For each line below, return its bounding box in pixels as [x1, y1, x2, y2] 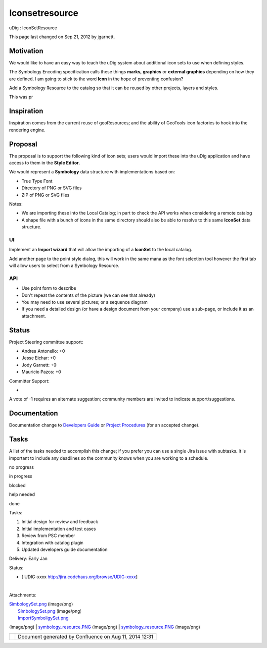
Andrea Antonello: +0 [21, 348, 65, 354]
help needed [9, 491, 35, 497]
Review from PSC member [21, 533, 75, 539]
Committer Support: [9, 378, 49, 384]
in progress [9, 473, 33, 479]
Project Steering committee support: [9, 339, 84, 345]
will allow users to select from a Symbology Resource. [9, 263, 120, 269]
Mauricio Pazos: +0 [21, 369, 61, 375]
